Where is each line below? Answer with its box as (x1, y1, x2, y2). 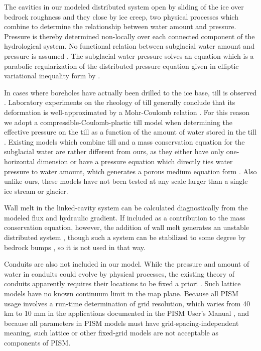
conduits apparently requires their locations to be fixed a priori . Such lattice (4, 278, 241, 289)
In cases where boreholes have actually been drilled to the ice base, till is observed (4, 87, 257, 97)
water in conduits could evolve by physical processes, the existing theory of (4, 268, 235, 279)
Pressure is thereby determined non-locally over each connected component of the (4, 31, 255, 41)
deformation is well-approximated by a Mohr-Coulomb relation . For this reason (4, 106, 250, 117)
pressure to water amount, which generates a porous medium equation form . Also (4, 166, 257, 176)
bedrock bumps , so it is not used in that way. (4, 242, 146, 252)
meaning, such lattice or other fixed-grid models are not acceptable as (4, 327, 218, 338)
